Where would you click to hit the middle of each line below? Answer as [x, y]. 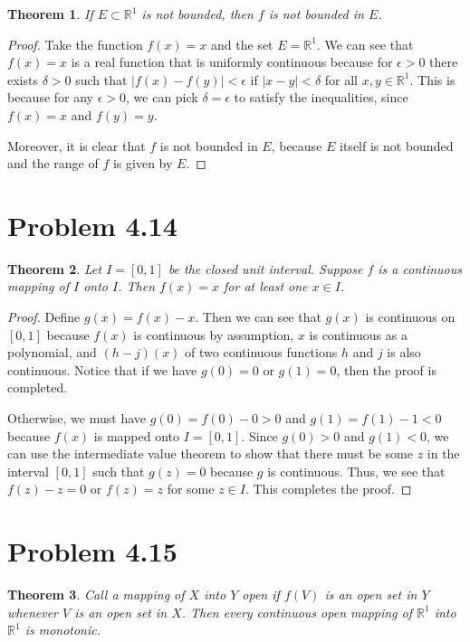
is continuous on [410, 317]
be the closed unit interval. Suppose [265, 268]
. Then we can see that [258, 317]
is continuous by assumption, [214, 334]
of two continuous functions [261, 352]
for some [191, 489]
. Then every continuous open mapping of [297, 612]
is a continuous [420, 268]
